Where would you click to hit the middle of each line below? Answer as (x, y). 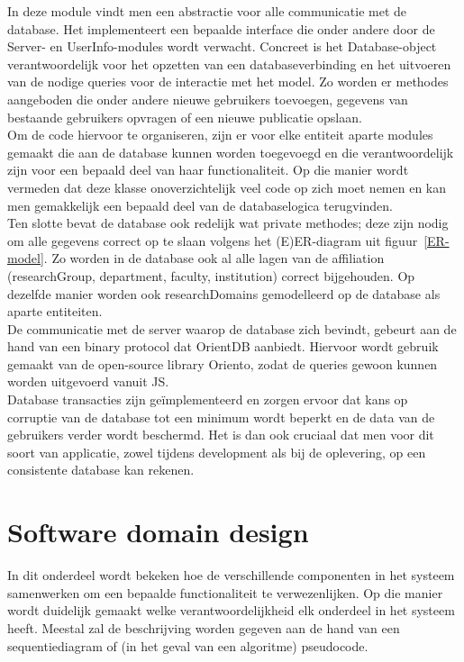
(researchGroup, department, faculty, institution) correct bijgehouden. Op (211, 275)
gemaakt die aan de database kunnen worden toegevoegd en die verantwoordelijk (231, 152)
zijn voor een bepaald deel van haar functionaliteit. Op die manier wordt (208, 170)
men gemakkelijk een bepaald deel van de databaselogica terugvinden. (200, 205)
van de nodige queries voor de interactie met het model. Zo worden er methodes (228, 82)
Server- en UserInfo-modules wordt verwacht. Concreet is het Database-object (222, 46)
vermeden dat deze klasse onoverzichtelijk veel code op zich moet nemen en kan (227, 187)
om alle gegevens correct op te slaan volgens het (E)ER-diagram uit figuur (213, 240)
